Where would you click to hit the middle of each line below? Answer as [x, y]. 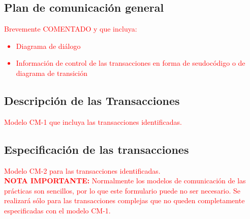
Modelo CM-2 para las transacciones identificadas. [82, 170]
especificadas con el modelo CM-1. [57, 210]
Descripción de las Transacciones [92, 100]
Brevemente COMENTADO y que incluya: [71, 29]
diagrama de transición [52, 73]
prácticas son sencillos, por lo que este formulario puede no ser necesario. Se [122, 190]
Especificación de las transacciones [97, 149]
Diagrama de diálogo [48, 46]
